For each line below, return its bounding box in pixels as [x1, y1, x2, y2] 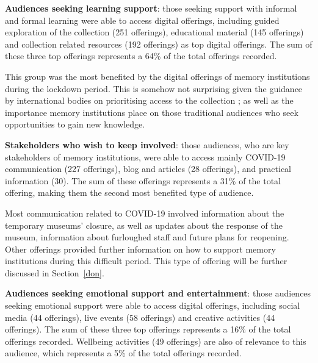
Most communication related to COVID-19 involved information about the [5, 206, 284, 219]
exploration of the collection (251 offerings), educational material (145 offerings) [5, 26, 304, 38]
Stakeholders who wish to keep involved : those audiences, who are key [5, 138, 289, 151]
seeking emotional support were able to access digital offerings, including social [5, 299, 300, 312]
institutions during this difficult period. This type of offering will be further [5, 254, 287, 267]
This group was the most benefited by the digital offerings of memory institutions [5, 70, 310, 82]
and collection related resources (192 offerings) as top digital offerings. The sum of [5, 37, 313, 50]
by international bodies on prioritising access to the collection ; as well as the [5, 94, 294, 107]
